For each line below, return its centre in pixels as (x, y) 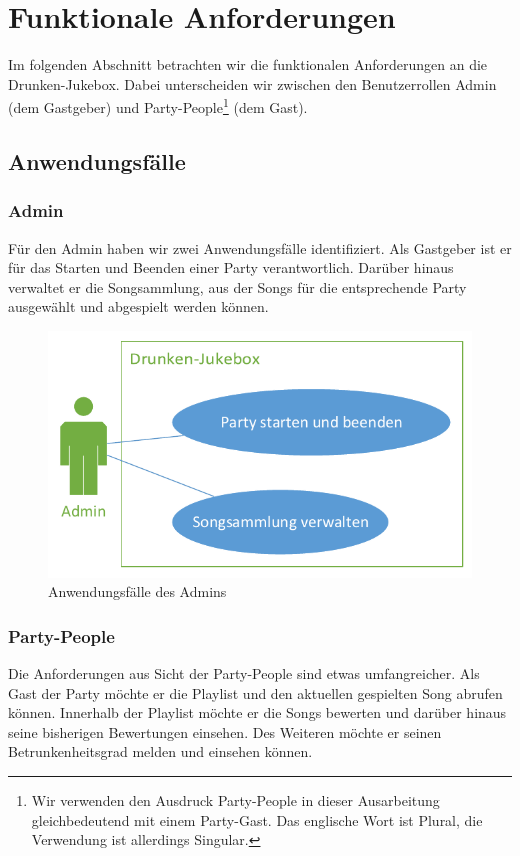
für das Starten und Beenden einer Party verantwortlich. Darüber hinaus (231, 267)
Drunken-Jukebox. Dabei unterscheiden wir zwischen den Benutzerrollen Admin (252, 83)
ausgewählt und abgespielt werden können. (138, 306)
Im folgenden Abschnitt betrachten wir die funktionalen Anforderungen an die (248, 64)
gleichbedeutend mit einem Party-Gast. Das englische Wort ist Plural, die (257, 819)
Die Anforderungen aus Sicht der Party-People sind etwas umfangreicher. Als (244, 673)
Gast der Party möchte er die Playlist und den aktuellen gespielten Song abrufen (255, 692)
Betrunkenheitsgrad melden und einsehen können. (160, 751)
